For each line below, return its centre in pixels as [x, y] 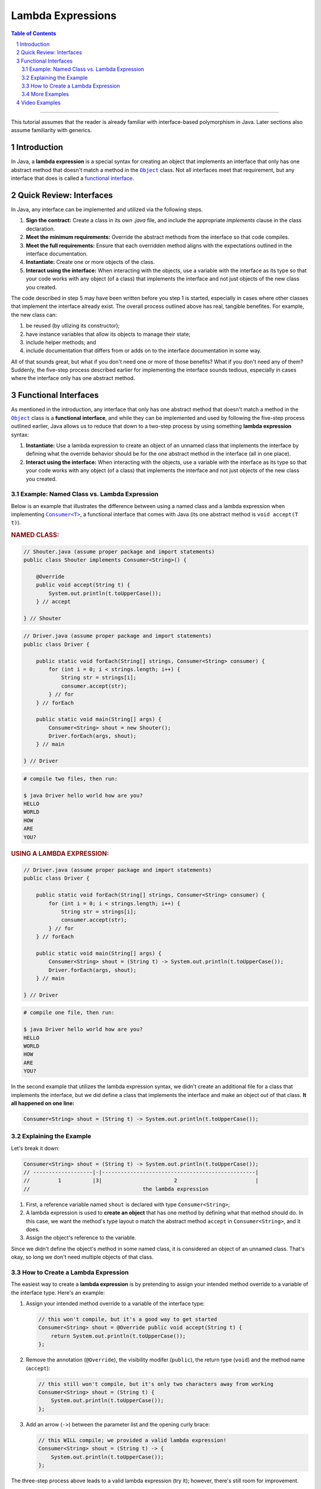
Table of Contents [34, 33]
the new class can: [34, 314]
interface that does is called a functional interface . [73, 178]
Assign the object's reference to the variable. [81, 1238]
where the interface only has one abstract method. [73, 378]
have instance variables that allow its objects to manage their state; [108, 334]
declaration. [40, 229]
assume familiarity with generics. [51, 130]
